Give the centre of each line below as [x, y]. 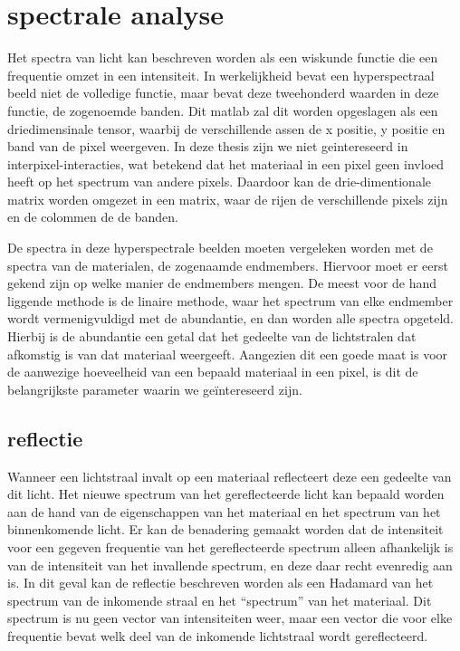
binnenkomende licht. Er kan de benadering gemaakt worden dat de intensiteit [225, 529]
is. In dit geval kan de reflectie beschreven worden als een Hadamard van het [220, 583]
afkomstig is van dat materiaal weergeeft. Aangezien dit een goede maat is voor [228, 354]
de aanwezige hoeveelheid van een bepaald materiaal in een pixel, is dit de [213, 372]
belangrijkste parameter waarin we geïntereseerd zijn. [155, 389]
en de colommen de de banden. [93, 217]
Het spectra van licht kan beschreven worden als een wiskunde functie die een [223, 57]
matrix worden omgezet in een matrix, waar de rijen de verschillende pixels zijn [228, 199]
